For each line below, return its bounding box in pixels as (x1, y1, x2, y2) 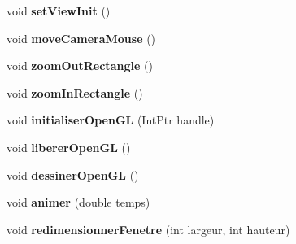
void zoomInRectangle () (7, 84, 143, 101)
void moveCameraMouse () (7, 29, 156, 46)
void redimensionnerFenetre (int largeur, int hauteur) (7, 220, 290, 237)
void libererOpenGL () (7, 138, 131, 155)
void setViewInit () (7, 2, 111, 19)
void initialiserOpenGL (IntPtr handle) (7, 111, 215, 129)
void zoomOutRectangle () (7, 57, 153, 74)
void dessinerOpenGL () (7, 166, 139, 183)
